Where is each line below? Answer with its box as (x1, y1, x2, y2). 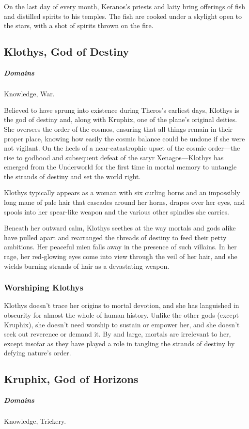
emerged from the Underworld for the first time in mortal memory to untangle (4, 162, 237, 172)
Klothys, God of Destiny (4, 44, 129, 59)
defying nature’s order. (4, 348, 71, 358)
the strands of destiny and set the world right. (4, 171, 141, 181)
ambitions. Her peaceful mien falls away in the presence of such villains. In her (4, 242, 237, 252)
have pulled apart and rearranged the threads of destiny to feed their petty (4, 232, 227, 242)
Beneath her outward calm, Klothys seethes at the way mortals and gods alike (4, 223, 236, 233)
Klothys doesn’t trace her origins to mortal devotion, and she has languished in (4, 300, 239, 310)
